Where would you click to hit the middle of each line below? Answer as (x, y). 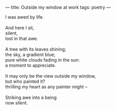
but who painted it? (25, 81)
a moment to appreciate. (31, 65)
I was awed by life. (24, 17)
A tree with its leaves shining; (36, 49)
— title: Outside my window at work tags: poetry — (58, 7)
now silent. (17, 103)
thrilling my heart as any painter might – (46, 87)
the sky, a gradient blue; (30, 54)
